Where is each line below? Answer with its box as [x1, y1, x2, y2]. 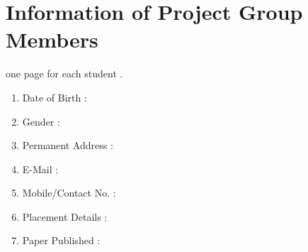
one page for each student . [6, 66, 123, 81]
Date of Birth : [22, 89, 87, 104]
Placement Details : [22, 209, 108, 224]
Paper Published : [22, 233, 101, 248]
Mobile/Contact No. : [22, 185, 116, 200]
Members [6, 25, 98, 54]
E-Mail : [22, 161, 59, 176]
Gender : [22, 114, 60, 128]
